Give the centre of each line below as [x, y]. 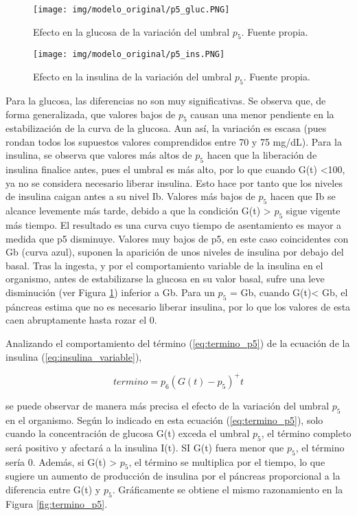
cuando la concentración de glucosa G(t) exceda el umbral [128, 433]
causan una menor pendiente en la [262, 114]
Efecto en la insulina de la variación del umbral [133, 77]
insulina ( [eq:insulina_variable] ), [74, 356]
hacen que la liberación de [262, 155]
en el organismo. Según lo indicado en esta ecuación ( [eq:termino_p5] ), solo [164, 419]
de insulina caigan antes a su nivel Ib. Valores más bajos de [130, 196]
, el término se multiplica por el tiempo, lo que [227, 461]
